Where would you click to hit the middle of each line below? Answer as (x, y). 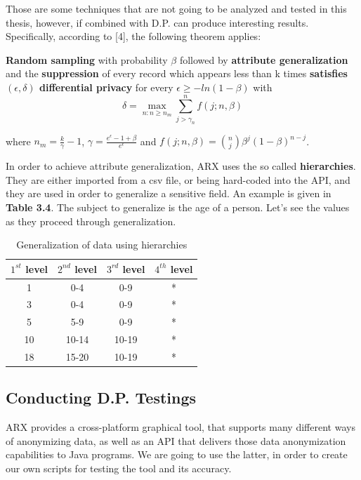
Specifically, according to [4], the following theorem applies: (133, 36)
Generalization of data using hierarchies (102, 245)
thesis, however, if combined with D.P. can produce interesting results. (157, 22)
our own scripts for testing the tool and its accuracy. (119, 468)
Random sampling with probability (87, 59)
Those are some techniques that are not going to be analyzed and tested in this (176, 8)
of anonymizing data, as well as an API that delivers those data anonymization (176, 440)
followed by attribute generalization (264, 59)
